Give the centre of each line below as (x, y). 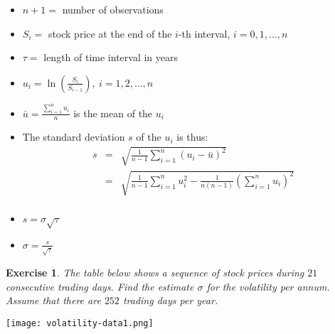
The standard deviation (74, 137)
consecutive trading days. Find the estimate (100, 286)
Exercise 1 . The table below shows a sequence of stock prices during (155, 272)
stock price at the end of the (110, 33)
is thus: (192, 137)
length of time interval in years (111, 57)
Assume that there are (53, 300)
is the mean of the (113, 113)
